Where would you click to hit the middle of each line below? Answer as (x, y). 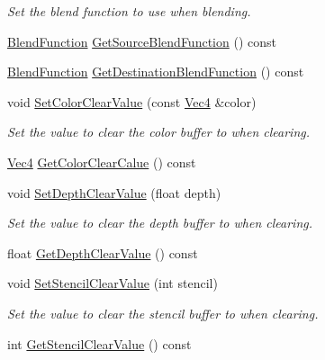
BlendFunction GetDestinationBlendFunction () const (156, 72)
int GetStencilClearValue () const (99, 343)
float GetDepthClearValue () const (103, 252)
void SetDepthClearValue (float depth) (114, 192)
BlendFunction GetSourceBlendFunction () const (142, 41)
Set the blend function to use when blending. (129, 11)
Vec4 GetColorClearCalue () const (102, 162)
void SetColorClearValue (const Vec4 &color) (132, 101)
